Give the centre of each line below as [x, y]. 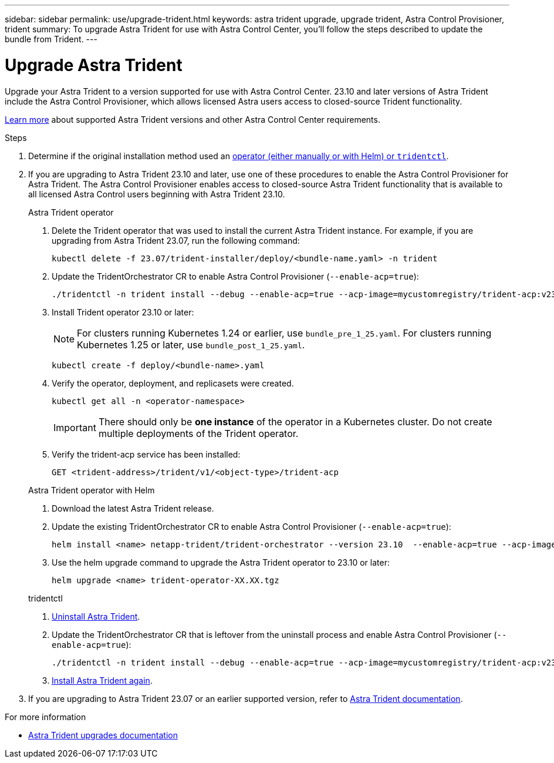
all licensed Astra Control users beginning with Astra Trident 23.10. [157, 194]
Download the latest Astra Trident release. [133, 508]
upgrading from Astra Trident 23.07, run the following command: [176, 240]
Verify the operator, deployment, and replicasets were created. [173, 383]
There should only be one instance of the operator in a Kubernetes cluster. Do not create [295, 421]
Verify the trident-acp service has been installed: [146, 454]
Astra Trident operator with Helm [92, 490]
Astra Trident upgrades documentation [103, 735]
